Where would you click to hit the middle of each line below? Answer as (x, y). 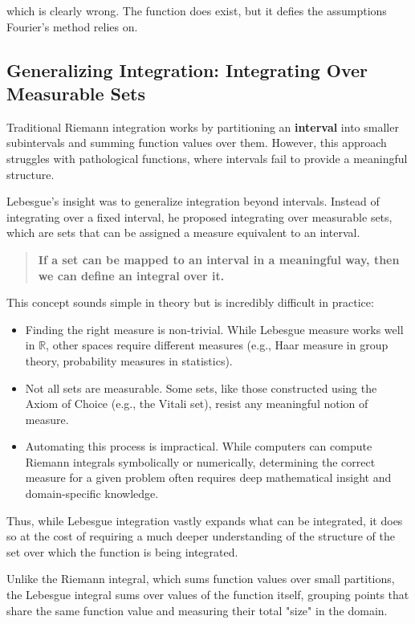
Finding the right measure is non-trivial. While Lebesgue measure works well (214, 329)
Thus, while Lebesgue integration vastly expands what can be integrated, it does (205, 520)
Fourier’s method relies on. (72, 26)
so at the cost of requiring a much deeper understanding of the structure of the (201, 536)
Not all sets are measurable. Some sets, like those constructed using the (201, 387)
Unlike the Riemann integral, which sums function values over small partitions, (201, 579)
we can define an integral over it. (131, 275)
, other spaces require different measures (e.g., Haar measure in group (217, 345)
